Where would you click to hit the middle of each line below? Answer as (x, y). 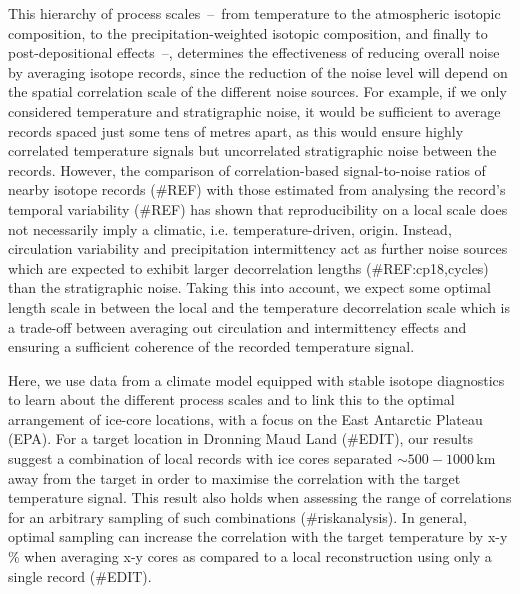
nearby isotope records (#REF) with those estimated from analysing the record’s (257, 189)
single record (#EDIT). (80, 575)
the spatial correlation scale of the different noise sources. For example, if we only (257, 91)
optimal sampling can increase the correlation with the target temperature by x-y (258, 536)
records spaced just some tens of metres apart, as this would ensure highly (236, 130)
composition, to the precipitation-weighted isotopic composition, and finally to (248, 32)
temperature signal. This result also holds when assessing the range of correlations (260, 497)
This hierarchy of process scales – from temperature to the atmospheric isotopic (254, 13)
